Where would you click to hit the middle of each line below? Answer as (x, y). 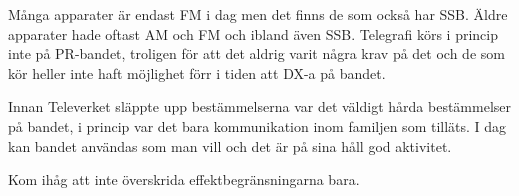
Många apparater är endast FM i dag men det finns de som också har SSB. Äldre (258, 14)
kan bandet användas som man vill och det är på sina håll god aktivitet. (230, 145)
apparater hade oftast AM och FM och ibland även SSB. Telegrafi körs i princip (253, 33)
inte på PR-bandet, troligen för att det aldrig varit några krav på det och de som (256, 53)
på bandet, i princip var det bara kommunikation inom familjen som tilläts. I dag (257, 125)
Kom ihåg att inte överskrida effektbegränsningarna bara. (184, 179)
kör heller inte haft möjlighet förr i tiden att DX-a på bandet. (197, 72)
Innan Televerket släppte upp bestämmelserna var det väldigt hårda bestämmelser (260, 106)
